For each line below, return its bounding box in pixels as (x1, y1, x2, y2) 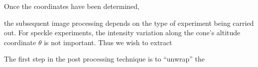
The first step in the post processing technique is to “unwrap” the (4, 54, 205, 64)
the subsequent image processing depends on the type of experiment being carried (4, 17, 254, 28)
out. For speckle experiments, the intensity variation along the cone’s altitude (4, 27, 241, 38)
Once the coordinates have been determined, (4, 1, 139, 11)
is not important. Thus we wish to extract (44, 37, 172, 47)
